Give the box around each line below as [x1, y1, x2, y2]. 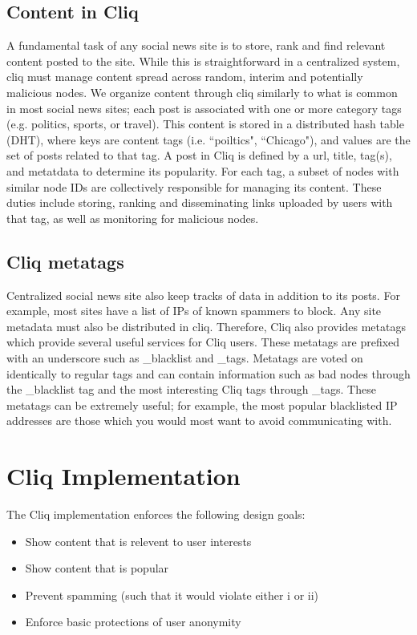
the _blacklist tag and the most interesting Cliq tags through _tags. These [6, 381, 376, 398]
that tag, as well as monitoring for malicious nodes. [6, 209, 259, 226]
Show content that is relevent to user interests [25, 532, 252, 549]
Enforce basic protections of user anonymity [25, 613, 241, 630]
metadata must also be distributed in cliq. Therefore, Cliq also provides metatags [6, 317, 406, 334]
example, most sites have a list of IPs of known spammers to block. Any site [6, 302, 382, 319]
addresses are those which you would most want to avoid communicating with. [6, 412, 392, 429]
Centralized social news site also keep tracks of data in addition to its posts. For [6, 286, 400, 303]
